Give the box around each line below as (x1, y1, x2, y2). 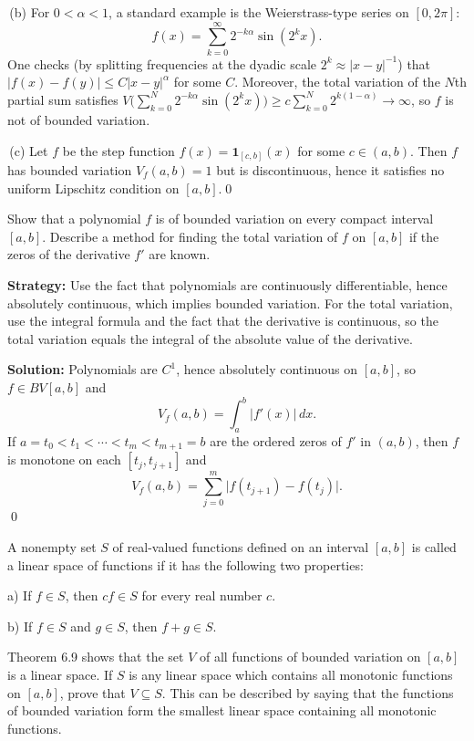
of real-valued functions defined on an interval (112, 537, 369, 557)
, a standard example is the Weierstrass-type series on (108, 3, 409, 21)
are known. (149, 245, 211, 264)
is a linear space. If (7, 664, 113, 684)
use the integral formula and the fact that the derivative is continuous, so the (7, 311, 438, 330)
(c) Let (9, 141, 48, 160)
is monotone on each (7, 450, 121, 469)
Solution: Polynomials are (7, 360, 158, 379)
